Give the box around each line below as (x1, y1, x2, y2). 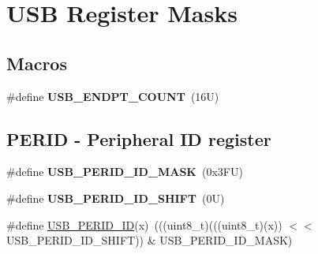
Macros (6, 50, 67, 75)
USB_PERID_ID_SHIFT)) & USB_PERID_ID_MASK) (6, 232, 293, 248)
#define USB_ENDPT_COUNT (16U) (6, 88, 219, 104)
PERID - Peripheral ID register (6, 126, 271, 151)
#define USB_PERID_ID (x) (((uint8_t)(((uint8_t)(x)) (6, 216, 282, 233)
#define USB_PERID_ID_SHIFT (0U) (6, 189, 225, 206)
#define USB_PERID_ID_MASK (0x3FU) (6, 163, 243, 180)
